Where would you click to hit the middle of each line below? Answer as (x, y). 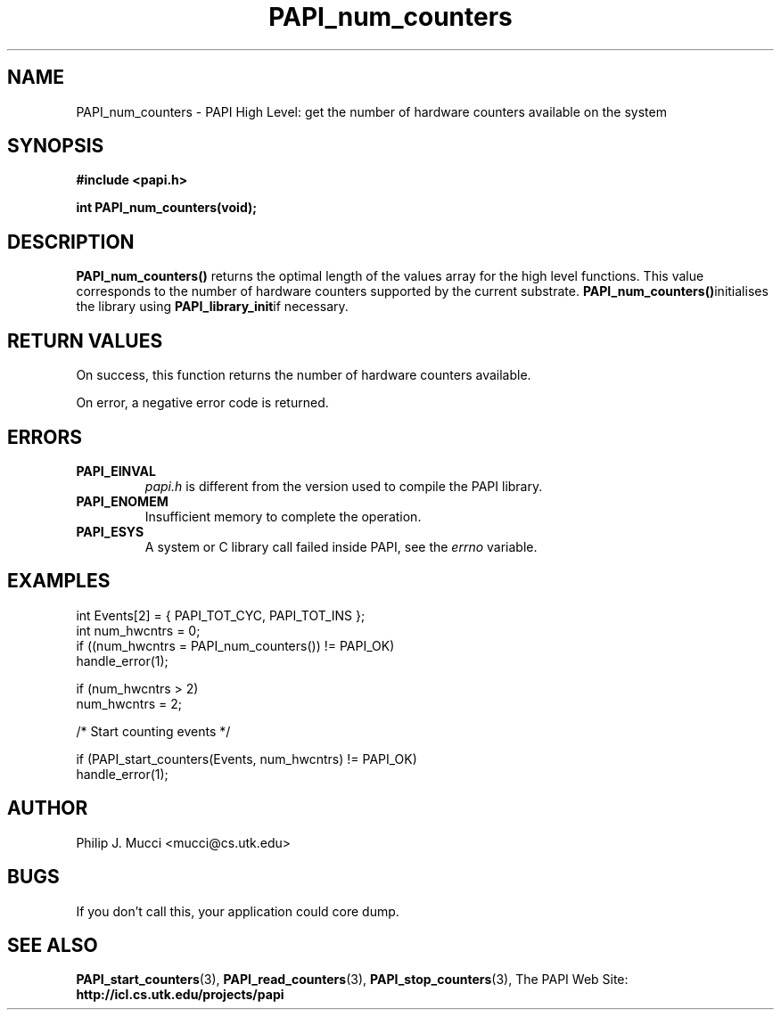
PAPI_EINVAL (116, 471)
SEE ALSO (53, 945)
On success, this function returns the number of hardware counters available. (304, 375)
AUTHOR (48, 808)
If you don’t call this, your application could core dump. (238, 911)
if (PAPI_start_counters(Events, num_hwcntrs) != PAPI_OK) (247, 759)
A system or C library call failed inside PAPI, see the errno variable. (341, 546)
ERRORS (45, 437)
